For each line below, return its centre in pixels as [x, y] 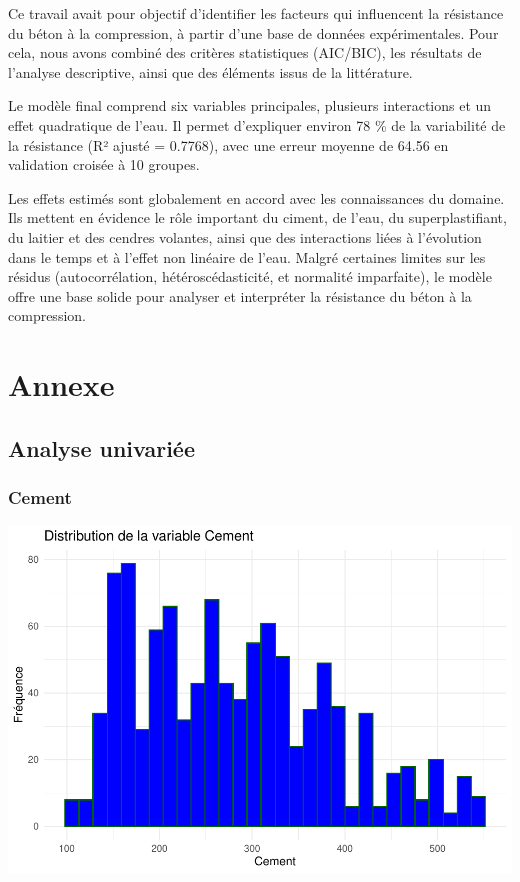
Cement [40, 496]
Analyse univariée [101, 447]
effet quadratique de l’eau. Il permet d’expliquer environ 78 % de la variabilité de [257, 124]
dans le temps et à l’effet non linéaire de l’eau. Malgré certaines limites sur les [247, 256]
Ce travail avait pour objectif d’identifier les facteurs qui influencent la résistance [256, 13]
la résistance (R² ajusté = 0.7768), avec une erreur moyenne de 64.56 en [228, 144]
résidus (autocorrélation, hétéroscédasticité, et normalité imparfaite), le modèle [250, 276]
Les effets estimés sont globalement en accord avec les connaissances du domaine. [256, 197]
